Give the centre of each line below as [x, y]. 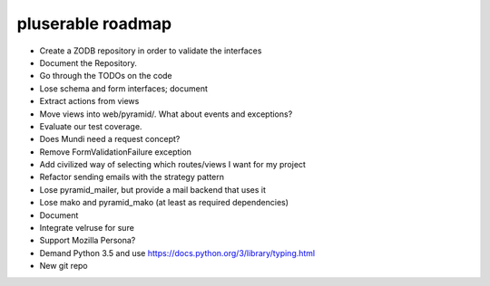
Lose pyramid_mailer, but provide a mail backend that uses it [153, 189]
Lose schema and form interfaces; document [124, 88]
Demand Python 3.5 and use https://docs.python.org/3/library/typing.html [177, 253]
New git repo [64, 266]
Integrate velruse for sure [87, 228]
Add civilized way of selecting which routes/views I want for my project [172, 165]
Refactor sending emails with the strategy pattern [132, 177]
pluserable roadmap [94, 24]
